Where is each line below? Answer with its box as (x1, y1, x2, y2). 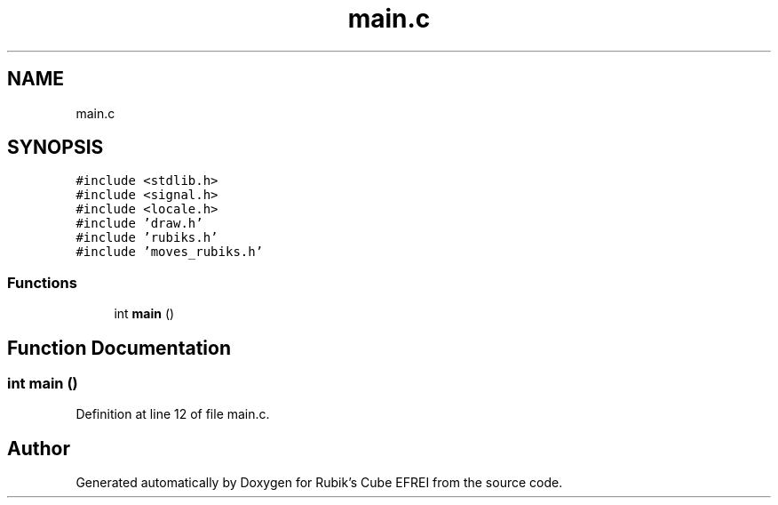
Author (7, 437, 70, 460)
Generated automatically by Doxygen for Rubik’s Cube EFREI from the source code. (75, 475, 563, 491)
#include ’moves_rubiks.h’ (75, 244, 264, 260)
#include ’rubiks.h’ (75, 230, 218, 245)
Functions (7, 273, 77, 292)
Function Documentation (7, 336, 231, 359)
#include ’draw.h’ (75, 216, 203, 231)
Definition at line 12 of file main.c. (75, 406, 270, 422)
